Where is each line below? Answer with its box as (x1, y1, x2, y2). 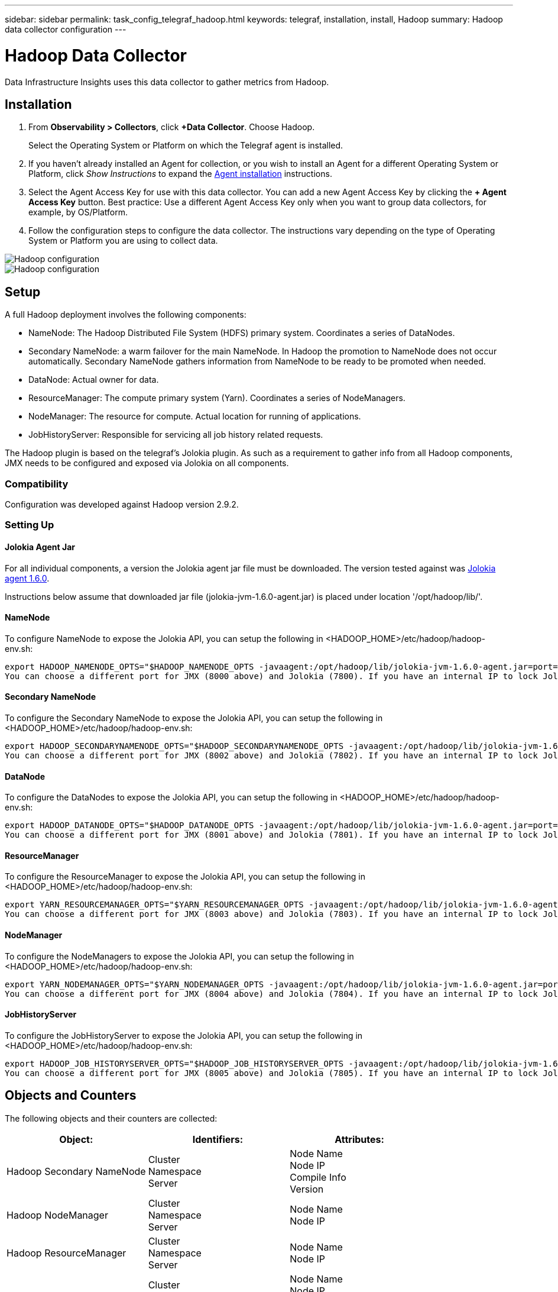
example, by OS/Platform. (28, 207, 128, 218)
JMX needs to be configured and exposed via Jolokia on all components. (5, 458, 289, 469)
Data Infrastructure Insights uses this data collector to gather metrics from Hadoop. (5, 76, 329, 87)
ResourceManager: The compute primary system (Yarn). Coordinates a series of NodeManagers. (28, 393, 405, 403)
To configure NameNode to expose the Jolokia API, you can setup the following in (5, 633, 323, 644)
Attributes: (335, 1133, 384, 1145)
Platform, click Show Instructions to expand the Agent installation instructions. (28, 169, 332, 179)
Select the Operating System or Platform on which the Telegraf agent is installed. (28, 140, 343, 151)
